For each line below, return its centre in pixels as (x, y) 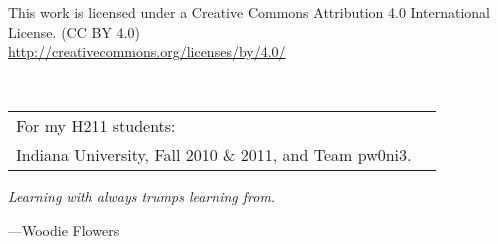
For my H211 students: (96, 126)
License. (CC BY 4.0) (74, 31)
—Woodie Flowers (64, 229)
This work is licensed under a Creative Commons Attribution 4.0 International (249, 12)
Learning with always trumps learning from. (142, 196)
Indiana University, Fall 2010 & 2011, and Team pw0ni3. (214, 155)
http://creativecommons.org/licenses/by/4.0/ (147, 51)
